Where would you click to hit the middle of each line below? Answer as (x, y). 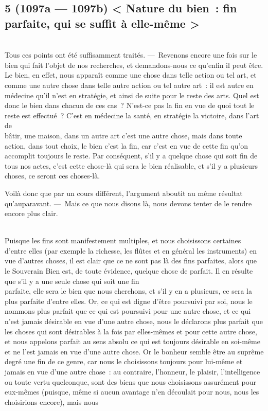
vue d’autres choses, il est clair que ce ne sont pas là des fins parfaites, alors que (131, 261)
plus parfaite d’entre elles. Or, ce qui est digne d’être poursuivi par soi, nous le (129, 301)
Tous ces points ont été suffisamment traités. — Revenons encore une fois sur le (131, 55)
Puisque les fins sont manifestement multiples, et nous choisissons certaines (123, 240)
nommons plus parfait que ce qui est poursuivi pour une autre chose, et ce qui (128, 311)
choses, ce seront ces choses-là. (52, 176)
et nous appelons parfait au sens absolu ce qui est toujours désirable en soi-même (132, 341)
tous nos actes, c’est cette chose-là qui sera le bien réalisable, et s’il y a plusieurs (131, 165)
